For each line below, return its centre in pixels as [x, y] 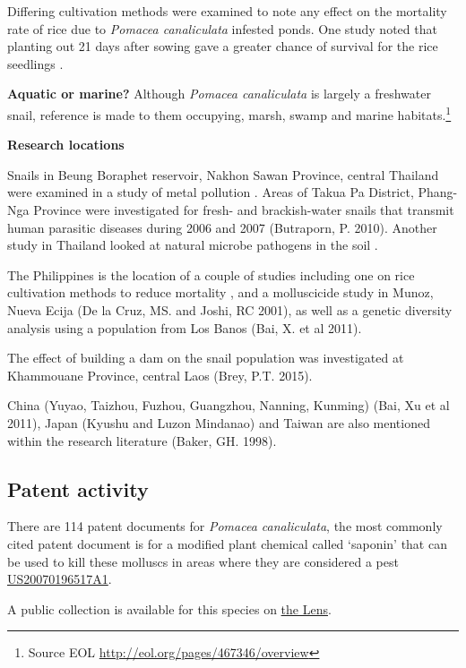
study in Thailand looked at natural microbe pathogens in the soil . [193, 245]
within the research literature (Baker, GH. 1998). [142, 440]
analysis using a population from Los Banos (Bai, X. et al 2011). [185, 327]
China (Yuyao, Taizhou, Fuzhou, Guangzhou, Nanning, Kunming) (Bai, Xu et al [229, 405]
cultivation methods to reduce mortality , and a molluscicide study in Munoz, [220, 292]
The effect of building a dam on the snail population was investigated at [206, 358]
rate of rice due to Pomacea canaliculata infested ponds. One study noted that [222, 28]
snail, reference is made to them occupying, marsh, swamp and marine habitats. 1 [229, 113]
